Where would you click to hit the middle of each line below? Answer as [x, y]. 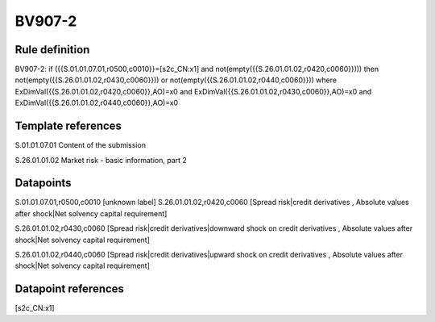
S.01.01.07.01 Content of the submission [81, 145]
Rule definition [52, 50]
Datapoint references [70, 289]
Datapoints [43, 183]
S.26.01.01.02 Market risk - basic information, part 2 [101, 160]
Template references [68, 126]
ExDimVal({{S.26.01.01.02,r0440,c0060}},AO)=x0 [97, 103]
